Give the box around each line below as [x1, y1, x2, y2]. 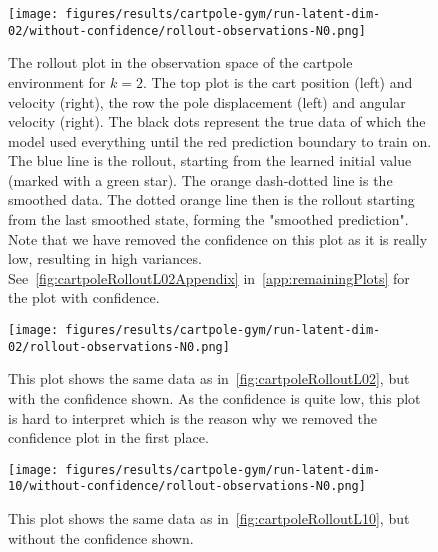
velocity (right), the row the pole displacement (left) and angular [8, 91, 406, 112]
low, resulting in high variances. [8, 248, 202, 269]
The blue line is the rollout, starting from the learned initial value [8, 150, 412, 171]
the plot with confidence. [8, 287, 160, 308]
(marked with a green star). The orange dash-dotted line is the [8, 169, 393, 190]
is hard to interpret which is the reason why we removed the [8, 407, 378, 428]
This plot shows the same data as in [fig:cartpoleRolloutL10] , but [8, 508, 410, 529]
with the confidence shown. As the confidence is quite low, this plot [8, 387, 421, 408]
